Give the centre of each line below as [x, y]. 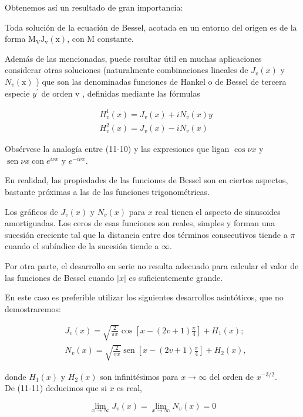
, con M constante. [100, 39]
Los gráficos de [31, 211]
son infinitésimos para [139, 376]
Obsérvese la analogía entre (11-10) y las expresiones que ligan [117, 149]
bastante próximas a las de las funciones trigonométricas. [107, 191]
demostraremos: [33, 308]
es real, [129, 388]
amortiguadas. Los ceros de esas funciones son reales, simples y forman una [140, 223]
